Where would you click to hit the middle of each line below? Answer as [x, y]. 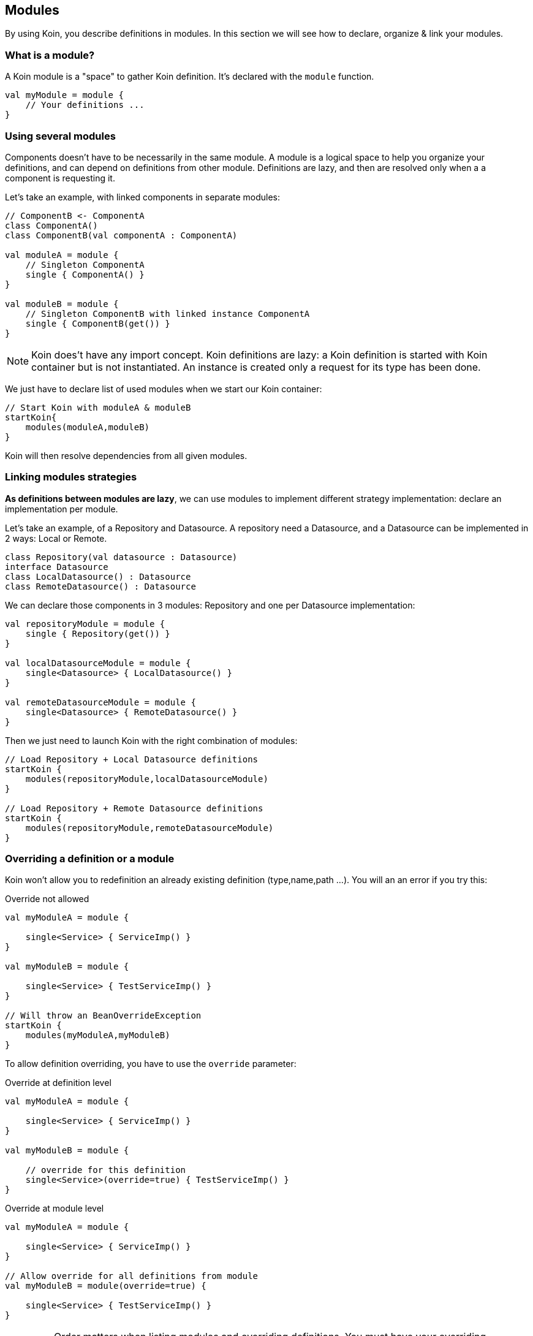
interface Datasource [57, 567]
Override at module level [55, 1209]
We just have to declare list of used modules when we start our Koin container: [164, 389]
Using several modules [60, 136]
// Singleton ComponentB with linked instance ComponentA [168, 313]
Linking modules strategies [71, 477]
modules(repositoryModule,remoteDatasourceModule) [149, 828]
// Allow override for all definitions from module [132, 1276]
